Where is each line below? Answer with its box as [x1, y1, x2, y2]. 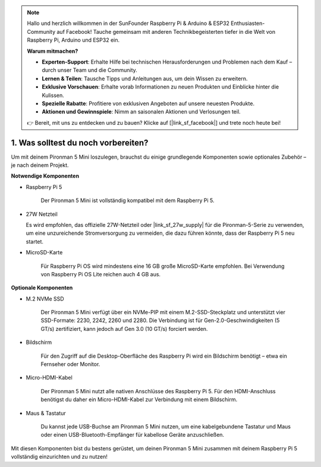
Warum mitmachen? [27, 48, 78, 55]
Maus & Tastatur [26, 409, 66, 416]
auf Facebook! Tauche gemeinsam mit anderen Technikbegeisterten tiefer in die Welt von [56, 28, 276, 35]
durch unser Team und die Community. [42, 67, 138, 74]
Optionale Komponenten [11, 284, 73, 291]
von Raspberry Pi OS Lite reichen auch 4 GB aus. [40, 270, 160, 277]
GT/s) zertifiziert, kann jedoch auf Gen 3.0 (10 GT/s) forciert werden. [40, 325, 208, 332]
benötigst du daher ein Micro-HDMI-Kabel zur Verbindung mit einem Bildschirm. [40, 396, 238, 403]
